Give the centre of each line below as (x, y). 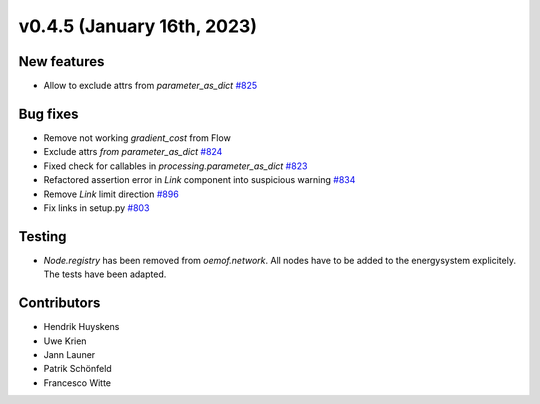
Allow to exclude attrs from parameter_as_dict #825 (150, 86)
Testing (42, 236)
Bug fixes (48, 113)
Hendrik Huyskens (81, 327)
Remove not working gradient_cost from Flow (137, 137)
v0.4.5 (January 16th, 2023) (137, 26)
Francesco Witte (77, 382)
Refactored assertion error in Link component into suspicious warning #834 (199, 180)
